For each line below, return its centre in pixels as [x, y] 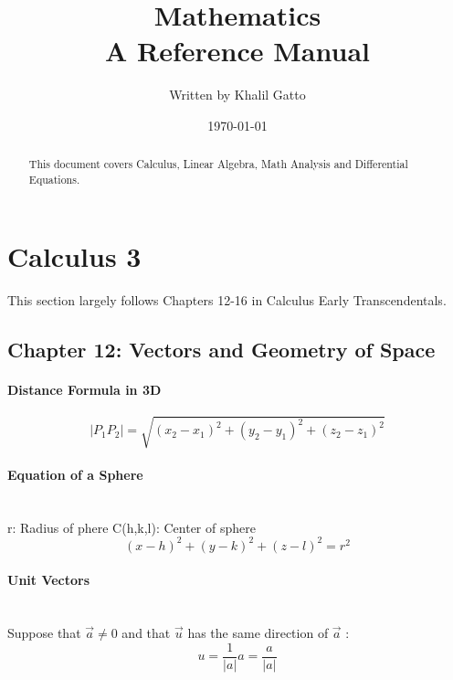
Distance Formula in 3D [84, 389]
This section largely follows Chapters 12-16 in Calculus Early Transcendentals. [227, 299]
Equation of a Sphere [75, 474]
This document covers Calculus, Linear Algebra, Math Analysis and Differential [218, 164]
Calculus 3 [74, 255]
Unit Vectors [49, 580]
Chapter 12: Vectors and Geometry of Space [221, 349]
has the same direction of [258, 633]
